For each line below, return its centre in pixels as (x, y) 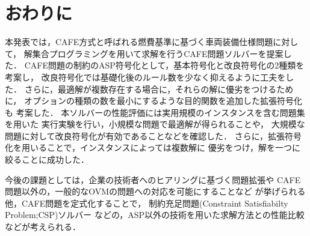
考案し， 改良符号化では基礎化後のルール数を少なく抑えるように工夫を (145, 77)
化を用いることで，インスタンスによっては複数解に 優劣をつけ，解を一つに (153, 147)
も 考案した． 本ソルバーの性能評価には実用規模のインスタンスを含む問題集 (155, 112)
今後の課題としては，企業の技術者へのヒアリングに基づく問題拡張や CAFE (153, 179)
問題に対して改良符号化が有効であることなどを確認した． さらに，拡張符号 (153, 135)
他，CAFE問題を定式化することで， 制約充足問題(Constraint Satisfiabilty (147, 203)
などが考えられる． (43, 227)
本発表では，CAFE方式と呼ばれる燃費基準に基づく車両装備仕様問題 (139, 42)
